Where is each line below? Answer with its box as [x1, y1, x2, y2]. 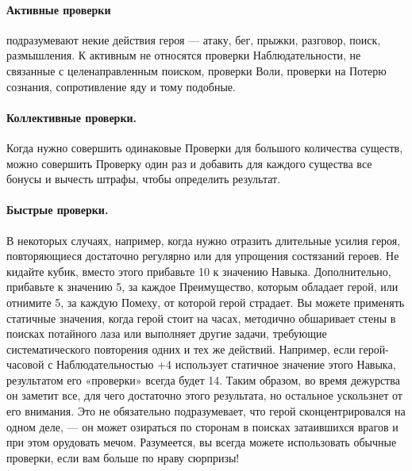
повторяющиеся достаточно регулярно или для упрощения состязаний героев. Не [6, 247, 399, 264]
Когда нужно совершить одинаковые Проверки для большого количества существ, [6, 139, 403, 155]
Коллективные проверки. [6, 109, 137, 125]
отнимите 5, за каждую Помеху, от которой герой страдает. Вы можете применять [6, 293, 405, 310]
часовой [6, 356, 44, 373]
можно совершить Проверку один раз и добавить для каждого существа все [6, 155, 372, 171]
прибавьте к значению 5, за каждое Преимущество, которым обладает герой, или [6, 278, 399, 295]
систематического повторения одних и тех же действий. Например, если [6, 340, 356, 357]
